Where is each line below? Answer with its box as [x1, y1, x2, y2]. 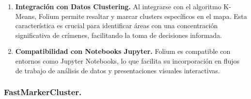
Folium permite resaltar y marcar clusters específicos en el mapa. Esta [38, 11, 247, 21]
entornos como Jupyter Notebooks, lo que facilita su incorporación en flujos [15, 55, 240, 66]
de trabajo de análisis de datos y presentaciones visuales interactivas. [15, 65, 220, 75]
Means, [15, 11, 37, 21]
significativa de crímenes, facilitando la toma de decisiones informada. [15, 30, 222, 40]
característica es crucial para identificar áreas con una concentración [15, 20, 218, 31]
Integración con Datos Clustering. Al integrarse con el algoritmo [15, 1, 221, 11]
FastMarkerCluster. [4, 86, 82, 98]
